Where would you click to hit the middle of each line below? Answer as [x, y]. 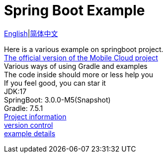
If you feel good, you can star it [55, 83]
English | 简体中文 [31, 33]
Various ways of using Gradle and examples [76, 66]
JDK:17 [15, 91]
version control [29, 125]
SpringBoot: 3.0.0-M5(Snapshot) [57, 100]
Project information [35, 116]
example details [30, 133]
